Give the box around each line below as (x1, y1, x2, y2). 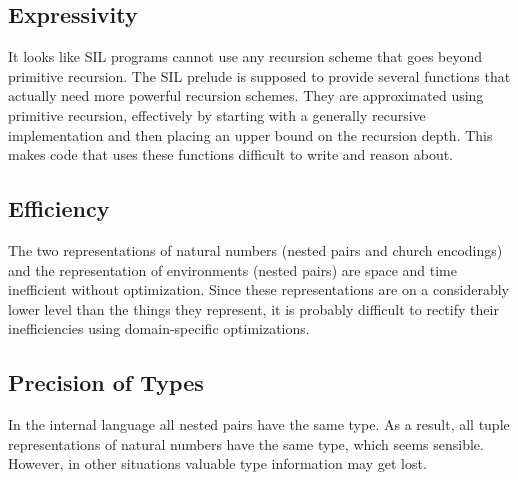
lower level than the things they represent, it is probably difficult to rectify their (8, 298, 499, 319)
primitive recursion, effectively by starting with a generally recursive (8, 104, 426, 125)
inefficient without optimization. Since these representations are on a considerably (8, 279, 509, 300)
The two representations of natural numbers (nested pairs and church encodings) (8, 239, 503, 260)
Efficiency (8, 193, 110, 224)
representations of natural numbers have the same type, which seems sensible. (8, 433, 484, 454)
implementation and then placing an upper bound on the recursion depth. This (8, 124, 493, 145)
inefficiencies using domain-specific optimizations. (8, 318, 310, 339)
